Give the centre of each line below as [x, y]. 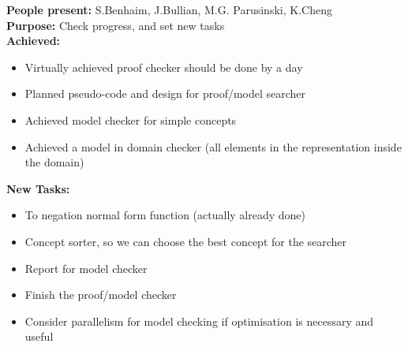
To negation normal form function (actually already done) [165, 215]
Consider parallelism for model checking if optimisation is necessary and [199, 321]
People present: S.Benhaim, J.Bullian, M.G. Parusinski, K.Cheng [169, 9]
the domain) [54, 162]
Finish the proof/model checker [101, 295]
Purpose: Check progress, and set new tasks [116, 25]
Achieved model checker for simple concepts [131, 119]
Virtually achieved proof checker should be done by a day [164, 67]
